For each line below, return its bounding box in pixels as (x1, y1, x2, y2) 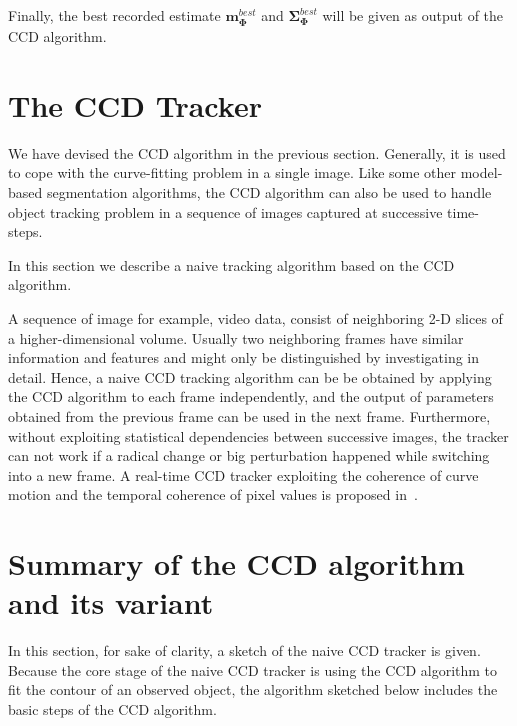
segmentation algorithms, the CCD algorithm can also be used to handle (46, 182, 492, 203)
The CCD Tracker (8, 84, 262, 125)
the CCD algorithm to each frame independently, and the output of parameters (8, 386, 494, 407)
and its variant (8, 582, 214, 623)
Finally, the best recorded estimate (8, 5, 221, 25)
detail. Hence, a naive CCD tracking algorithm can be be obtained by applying (8, 366, 492, 387)
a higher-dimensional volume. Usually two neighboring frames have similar (8, 327, 464, 348)
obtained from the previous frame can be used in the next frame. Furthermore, (8, 406, 491, 426)
